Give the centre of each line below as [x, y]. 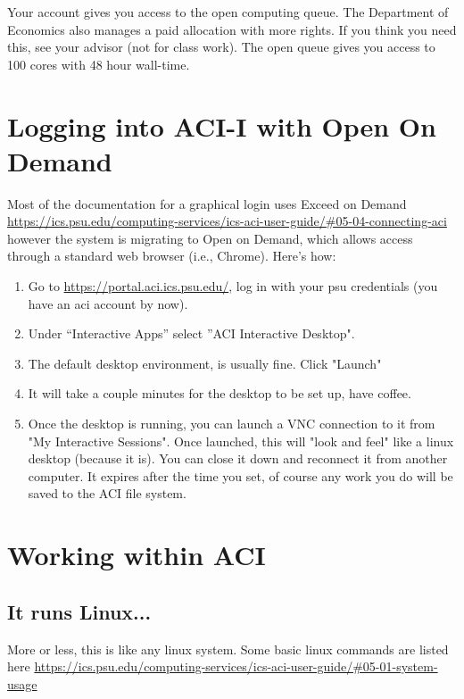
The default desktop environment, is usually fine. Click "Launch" [205, 363]
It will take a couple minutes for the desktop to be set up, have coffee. [220, 393]
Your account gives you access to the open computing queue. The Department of [228, 12]
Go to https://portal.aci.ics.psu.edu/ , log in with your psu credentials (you [233, 286]
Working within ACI [137, 555]
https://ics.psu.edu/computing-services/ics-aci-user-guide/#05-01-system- [236, 666]
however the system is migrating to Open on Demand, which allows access [210, 238]
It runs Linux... [79, 611]
